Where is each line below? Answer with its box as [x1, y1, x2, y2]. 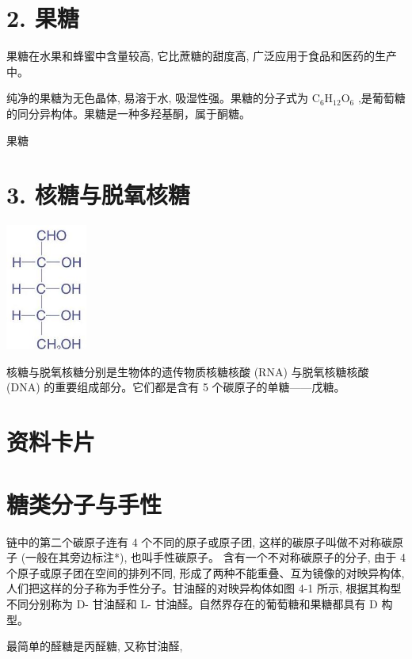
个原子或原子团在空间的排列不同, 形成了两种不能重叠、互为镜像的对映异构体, [6, 564, 405, 581]
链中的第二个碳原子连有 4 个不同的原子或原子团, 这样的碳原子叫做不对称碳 [6, 533, 392, 550]
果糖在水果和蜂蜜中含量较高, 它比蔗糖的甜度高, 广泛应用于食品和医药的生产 [6, 48, 398, 64]
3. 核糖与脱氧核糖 [6, 178, 190, 211]
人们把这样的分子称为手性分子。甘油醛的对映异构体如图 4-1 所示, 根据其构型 [6, 580, 402, 596]
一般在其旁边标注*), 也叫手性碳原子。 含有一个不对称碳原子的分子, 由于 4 [25, 549, 406, 566]
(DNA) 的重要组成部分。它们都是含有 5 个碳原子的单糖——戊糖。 [6, 379, 345, 395]
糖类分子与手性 [6, 487, 162, 520]
